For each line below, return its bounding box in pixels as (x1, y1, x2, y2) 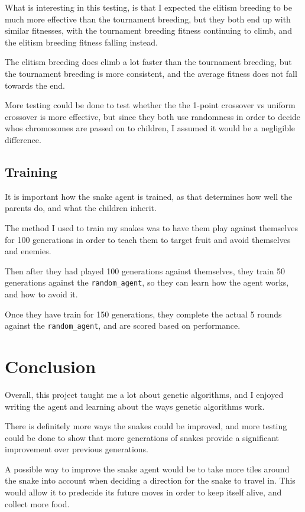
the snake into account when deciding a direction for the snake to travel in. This (5, 474, 296, 487)
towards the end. (5, 79, 66, 91)
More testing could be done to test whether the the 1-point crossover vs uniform (5, 99, 296, 111)
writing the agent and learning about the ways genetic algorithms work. (5, 400, 265, 412)
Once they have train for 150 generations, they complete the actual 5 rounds (5, 307, 282, 320)
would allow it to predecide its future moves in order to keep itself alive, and (5, 486, 282, 498)
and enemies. (5, 245, 51, 257)
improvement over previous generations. (5, 443, 148, 455)
